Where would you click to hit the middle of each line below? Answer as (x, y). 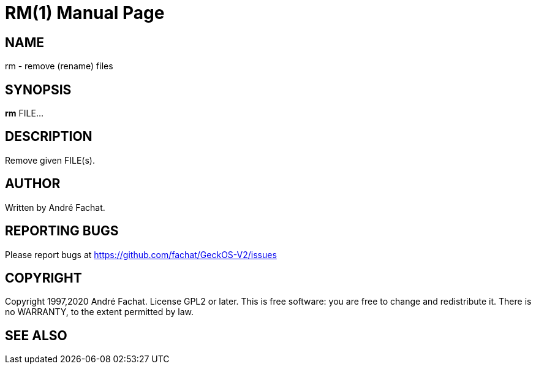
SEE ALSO (36, 335)
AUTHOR (33, 184)
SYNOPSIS (38, 89)
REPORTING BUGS (62, 231)
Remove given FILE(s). (50, 160)
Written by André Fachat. (55, 207)
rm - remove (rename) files (59, 66)
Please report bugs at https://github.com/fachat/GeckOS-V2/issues (141, 254)
